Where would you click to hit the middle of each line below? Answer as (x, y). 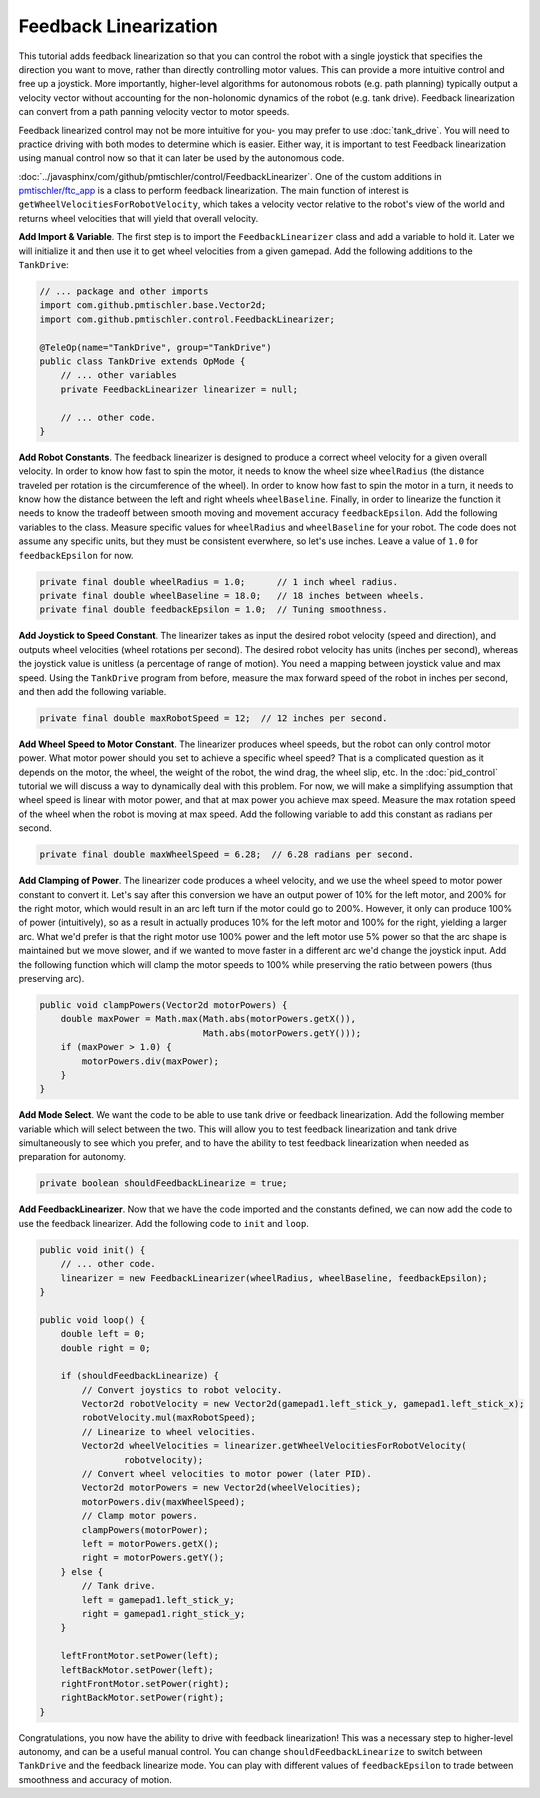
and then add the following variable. (92, 691)
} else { (82, 1571)
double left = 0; (103, 1334)
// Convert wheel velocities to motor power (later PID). (226, 1474)
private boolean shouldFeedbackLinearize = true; (163, 1183)
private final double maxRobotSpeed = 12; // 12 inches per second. (213, 718)
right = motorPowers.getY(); (153, 1558)
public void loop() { (92, 1319)
